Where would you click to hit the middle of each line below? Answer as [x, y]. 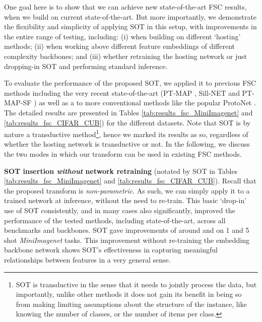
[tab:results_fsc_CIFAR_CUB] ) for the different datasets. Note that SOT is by [127, 122]
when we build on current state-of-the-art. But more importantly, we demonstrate [130, 16]
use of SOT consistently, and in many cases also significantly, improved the [120, 210]
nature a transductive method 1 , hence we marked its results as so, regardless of [126, 133]
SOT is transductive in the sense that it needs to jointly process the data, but [136, 284]
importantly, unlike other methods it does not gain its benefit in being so [129, 294]
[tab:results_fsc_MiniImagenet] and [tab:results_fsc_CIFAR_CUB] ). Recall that [130, 181]
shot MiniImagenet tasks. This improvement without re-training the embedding [127, 240]
